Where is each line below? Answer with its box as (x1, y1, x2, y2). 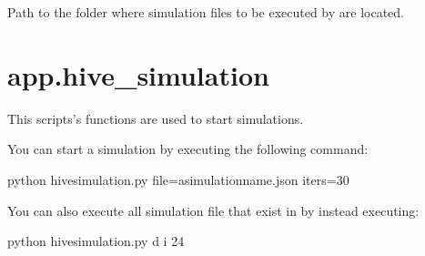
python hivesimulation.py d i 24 (7, 231, 185, 251)
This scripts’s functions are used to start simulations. (7, 108, 304, 128)
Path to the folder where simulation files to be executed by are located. (7, 3, 405, 21)
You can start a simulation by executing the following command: (7, 139, 369, 159)
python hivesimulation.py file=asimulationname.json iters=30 (7, 169, 349, 189)
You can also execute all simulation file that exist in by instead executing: (7, 200, 420, 220)
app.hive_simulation (7, 56, 269, 93)
